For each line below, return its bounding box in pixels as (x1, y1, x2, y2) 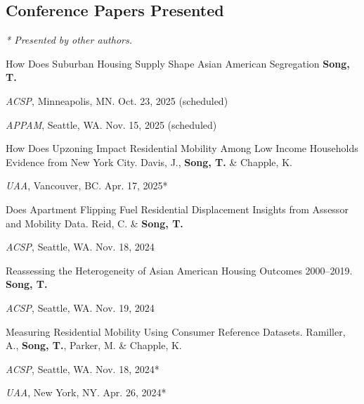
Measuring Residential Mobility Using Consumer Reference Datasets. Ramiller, (6, 324, 346, 339)
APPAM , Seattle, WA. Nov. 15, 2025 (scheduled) (6, 117, 217, 132)
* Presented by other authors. (6, 32, 132, 47)
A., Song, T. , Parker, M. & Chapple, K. (6, 338, 182, 353)
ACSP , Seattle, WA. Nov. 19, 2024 (6, 300, 155, 315)
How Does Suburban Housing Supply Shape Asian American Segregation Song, (6, 56, 350, 70)
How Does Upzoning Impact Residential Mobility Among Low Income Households (6, 141, 358, 156)
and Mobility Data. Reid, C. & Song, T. (6, 215, 183, 230)
